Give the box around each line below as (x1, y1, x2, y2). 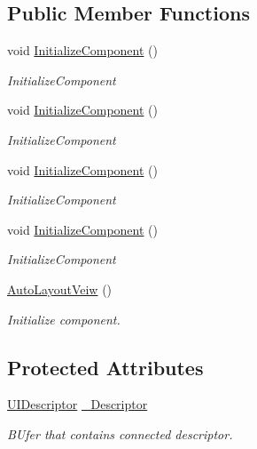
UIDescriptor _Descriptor (7, 395, 148, 413)
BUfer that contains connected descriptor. (7, 424, 233, 443)
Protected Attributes (7, 353, 204, 381)
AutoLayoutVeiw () (7, 279, 113, 298)
